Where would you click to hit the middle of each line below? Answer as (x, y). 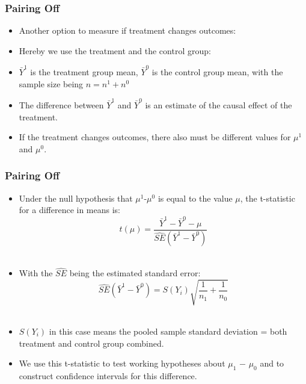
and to (272, 363)
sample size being (51, 83)
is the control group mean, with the (217, 72)
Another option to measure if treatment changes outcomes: (127, 30)
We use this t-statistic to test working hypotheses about (122, 363)
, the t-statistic (268, 198)
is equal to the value (195, 198)
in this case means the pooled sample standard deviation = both (168, 331)
